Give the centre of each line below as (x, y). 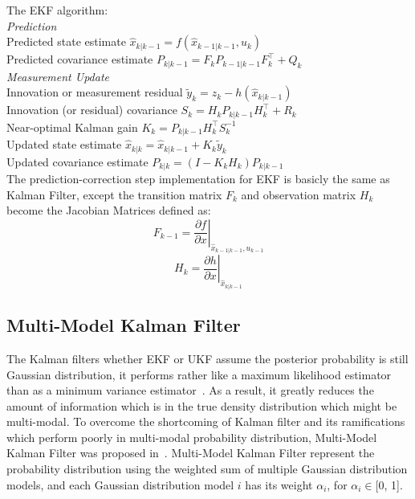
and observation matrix (299, 194)
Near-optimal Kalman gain (72, 127)
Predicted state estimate (66, 41)
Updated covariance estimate (77, 161)
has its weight (279, 484)
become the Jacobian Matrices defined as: (109, 210)
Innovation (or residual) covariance (92, 110)
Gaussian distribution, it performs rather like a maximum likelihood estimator (199, 374)
